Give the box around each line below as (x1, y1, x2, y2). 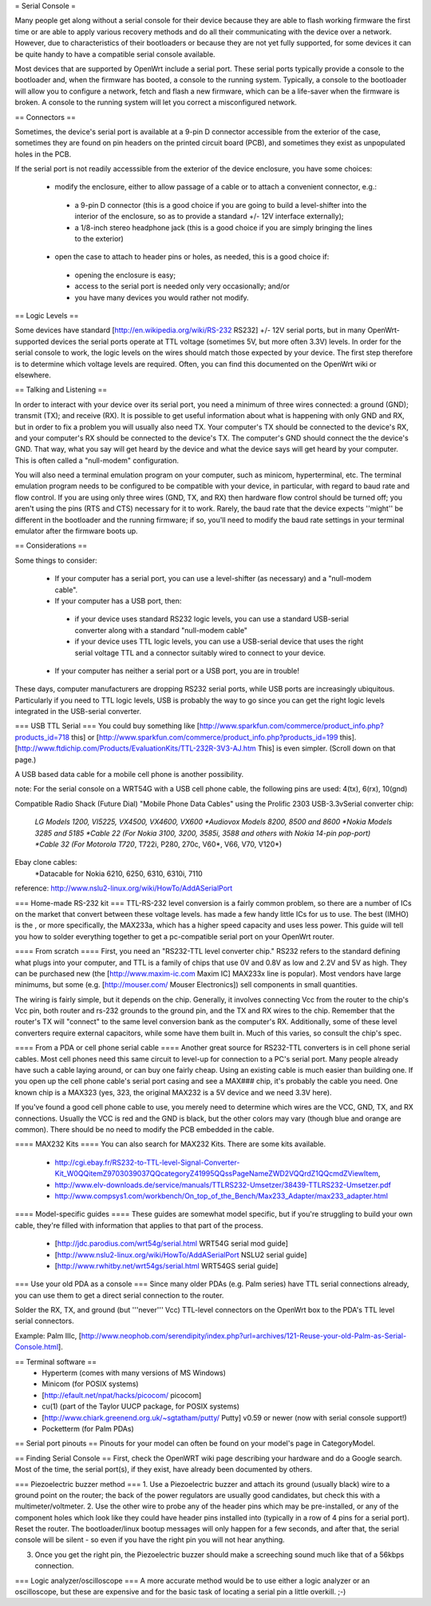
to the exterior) (74, 234, 124, 244)
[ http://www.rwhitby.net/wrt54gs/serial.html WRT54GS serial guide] (54, 1261, 279, 1270)
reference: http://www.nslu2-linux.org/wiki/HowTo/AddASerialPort (14, 883, 233, 893)
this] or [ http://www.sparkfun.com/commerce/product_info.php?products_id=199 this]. (70, 732, 357, 742)
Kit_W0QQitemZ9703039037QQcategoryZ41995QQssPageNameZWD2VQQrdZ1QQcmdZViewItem (54, 1169, 379, 1178)
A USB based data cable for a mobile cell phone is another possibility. (14, 770, 243, 779)
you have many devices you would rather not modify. (74, 293, 249, 302)
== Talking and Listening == (14, 385, 108, 395)
